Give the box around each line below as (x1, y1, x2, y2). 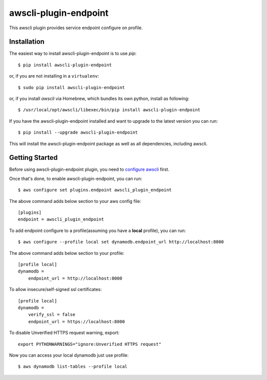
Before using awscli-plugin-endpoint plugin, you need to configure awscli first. (9, 166, 170, 173)
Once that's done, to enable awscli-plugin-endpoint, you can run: (9, 176, 142, 182)
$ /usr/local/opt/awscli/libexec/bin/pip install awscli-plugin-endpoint (18, 107, 201, 113)
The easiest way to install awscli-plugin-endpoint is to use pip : (9, 50, 137, 56)
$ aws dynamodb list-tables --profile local (18, 364, 128, 370)
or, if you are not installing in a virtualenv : (9, 73, 99, 79)
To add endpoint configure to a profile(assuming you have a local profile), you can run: (9, 228, 186, 234)
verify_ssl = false (28, 312, 76, 318)
